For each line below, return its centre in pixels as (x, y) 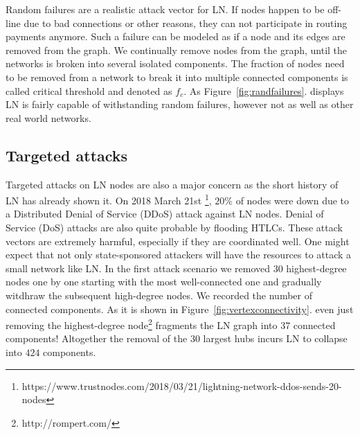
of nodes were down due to (292, 200)
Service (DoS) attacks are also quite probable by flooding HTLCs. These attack (174, 227)
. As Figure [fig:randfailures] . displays (264, 90)
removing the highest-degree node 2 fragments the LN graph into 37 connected (171, 324)
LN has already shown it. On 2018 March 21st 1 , (109, 199)
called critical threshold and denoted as (89, 90)
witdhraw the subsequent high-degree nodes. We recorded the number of (159, 295)
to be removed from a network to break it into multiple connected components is (177, 77)
